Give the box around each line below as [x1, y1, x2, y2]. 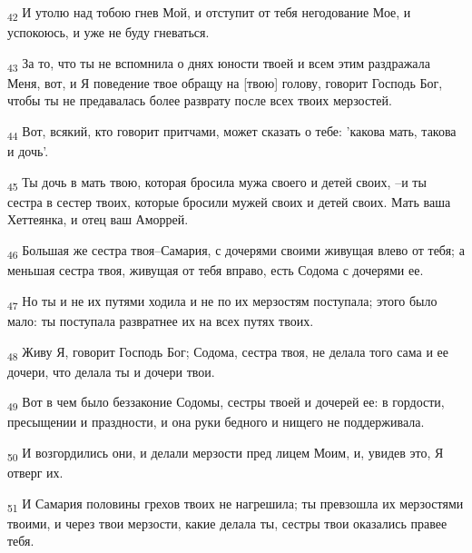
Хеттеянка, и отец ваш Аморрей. [7, 210, 189, 229]
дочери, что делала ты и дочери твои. [7, 361, 215, 380]
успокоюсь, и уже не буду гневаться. [7, 23, 210, 42]
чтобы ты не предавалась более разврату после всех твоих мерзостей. [7, 91, 392, 110]
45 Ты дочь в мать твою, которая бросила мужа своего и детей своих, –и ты [7, 172, 427, 193]
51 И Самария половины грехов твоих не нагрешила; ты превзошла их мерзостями [7, 493, 464, 515]
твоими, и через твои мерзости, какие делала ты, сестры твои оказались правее [7, 513, 447, 532]
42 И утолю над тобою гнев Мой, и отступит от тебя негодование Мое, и [7, 3, 411, 24]
